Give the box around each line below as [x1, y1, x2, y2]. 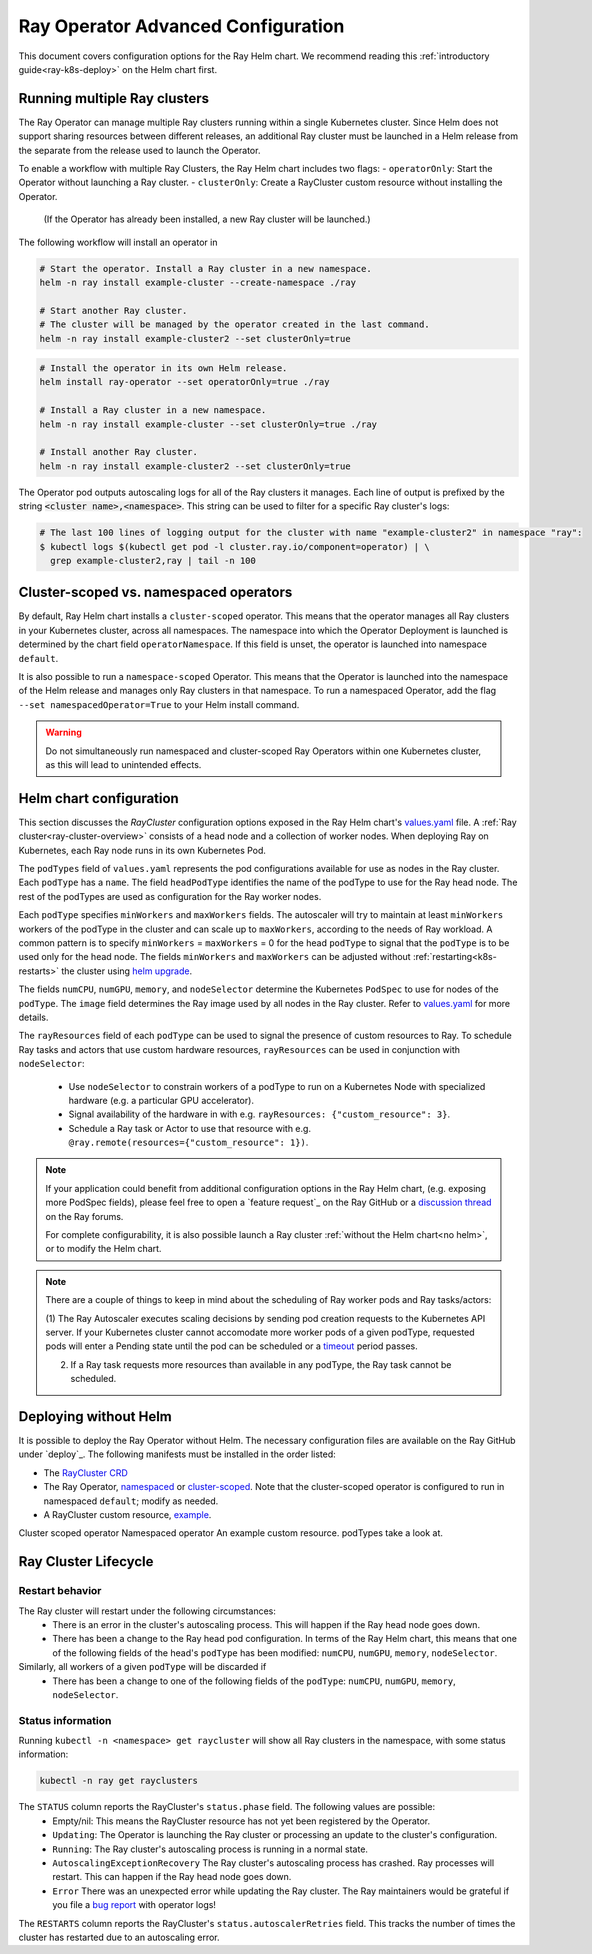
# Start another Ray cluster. [39, 305, 188, 316]
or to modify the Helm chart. [45, 1243, 162, 1255]
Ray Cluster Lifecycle [18, 1553, 154, 1570]
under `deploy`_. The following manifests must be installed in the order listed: [18, 1448, 337, 1460]
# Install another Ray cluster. [39, 446, 199, 458]
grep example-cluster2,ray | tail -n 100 [50, 555, 257, 566]
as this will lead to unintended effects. [45, 758, 202, 770]
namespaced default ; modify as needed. [43, 1495, 219, 1507]
